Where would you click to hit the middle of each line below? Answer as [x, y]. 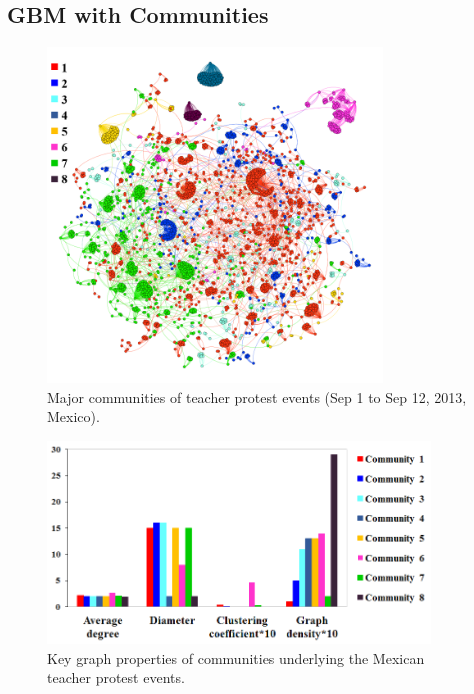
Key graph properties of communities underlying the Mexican [236, 657]
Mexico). [73, 416]
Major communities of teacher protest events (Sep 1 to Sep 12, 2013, [257, 396]
